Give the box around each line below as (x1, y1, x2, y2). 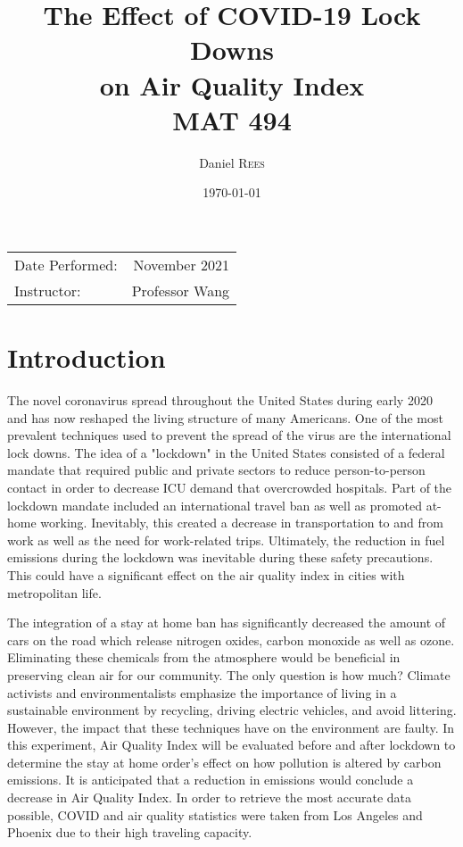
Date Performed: (14, 253, 118, 275)
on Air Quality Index (99, 66, 365, 103)
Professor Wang (131, 279, 230, 301)
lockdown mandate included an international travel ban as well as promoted (7, 495, 423, 514)
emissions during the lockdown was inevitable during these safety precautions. (7, 548, 434, 567)
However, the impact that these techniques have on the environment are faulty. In (7, 718, 455, 736)
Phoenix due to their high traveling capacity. (7, 823, 252, 842)
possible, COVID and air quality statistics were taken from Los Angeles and (7, 805, 423, 824)
